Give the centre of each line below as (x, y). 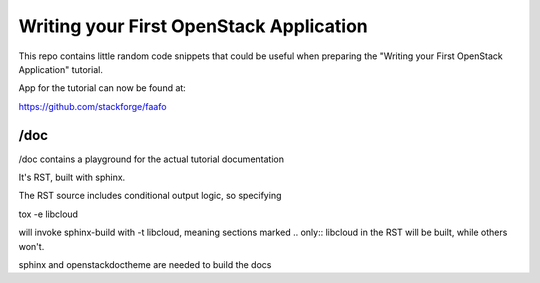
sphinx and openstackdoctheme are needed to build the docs (145, 264)
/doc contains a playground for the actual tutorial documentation (151, 159)
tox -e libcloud (48, 214)
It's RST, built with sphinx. (72, 177)
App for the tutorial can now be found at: (102, 88)
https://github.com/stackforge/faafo (92, 106)
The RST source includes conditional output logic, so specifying (150, 196)
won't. (31, 246)
